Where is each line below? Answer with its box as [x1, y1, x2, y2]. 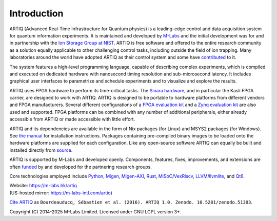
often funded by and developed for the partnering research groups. [9, 164, 152, 170]
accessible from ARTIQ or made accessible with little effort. [9, 116, 135, 123]
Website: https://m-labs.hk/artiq [9, 183, 77, 189]
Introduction [9, 8, 64, 19]
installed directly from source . [9, 147, 73, 153]
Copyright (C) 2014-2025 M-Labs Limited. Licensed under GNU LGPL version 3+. [9, 208, 182, 215]
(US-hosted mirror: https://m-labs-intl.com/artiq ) [9, 190, 113, 196]
